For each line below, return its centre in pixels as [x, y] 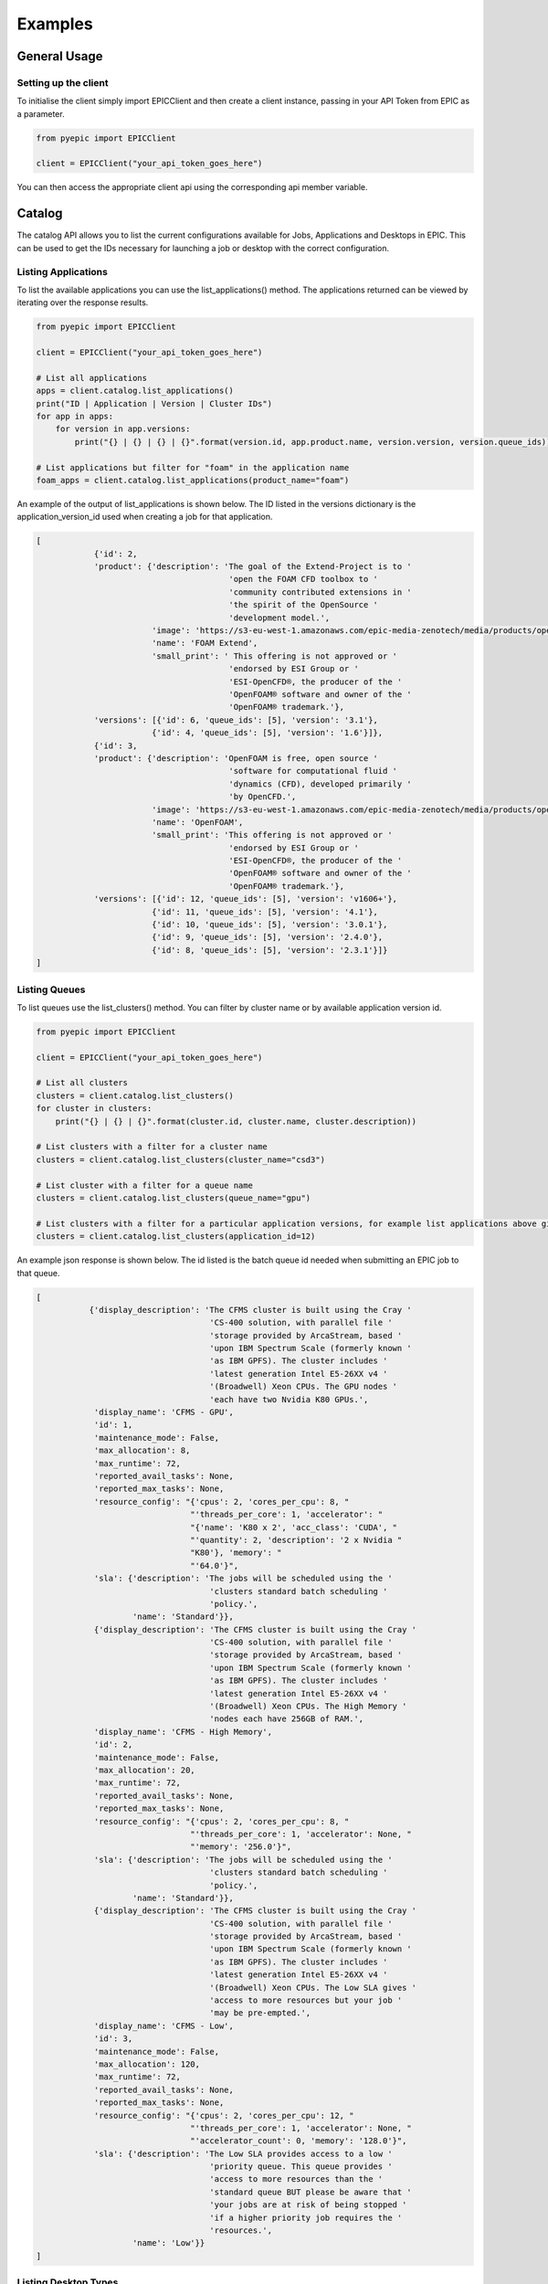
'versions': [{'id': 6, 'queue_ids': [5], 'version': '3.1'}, [236, 720]
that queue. [38, 1273]
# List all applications [92, 378]
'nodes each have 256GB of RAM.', [287, 1719]
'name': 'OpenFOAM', [197, 822]
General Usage [60, 56]
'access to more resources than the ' [296, 2179]
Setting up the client [63, 82]
